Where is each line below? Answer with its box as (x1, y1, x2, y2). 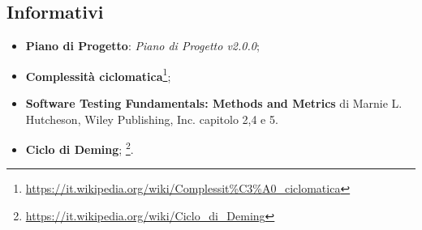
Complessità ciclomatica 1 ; (25, 65, 171, 84)
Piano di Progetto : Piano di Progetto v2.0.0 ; (25, 37, 260, 54)
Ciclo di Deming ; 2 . (25, 138, 134, 157)
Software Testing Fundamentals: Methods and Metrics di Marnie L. (25, 95, 403, 112)
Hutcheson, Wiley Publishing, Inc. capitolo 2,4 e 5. (25, 110, 278, 127)
